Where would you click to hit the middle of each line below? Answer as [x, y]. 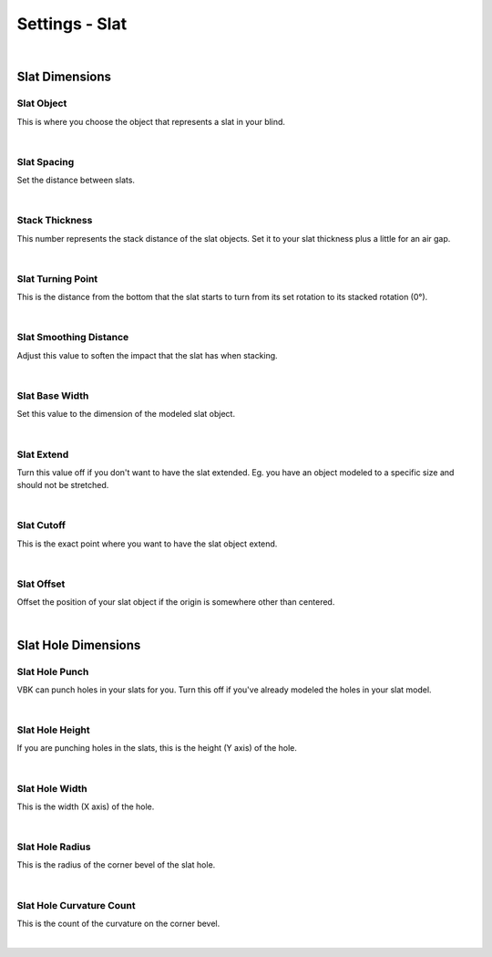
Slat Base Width [53, 395]
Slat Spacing [46, 161]
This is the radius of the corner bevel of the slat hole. [116, 865]
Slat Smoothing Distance [73, 338]
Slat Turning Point [57, 278]
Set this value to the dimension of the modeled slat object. [126, 414]
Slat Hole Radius [54, 847]
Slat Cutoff [41, 525]
